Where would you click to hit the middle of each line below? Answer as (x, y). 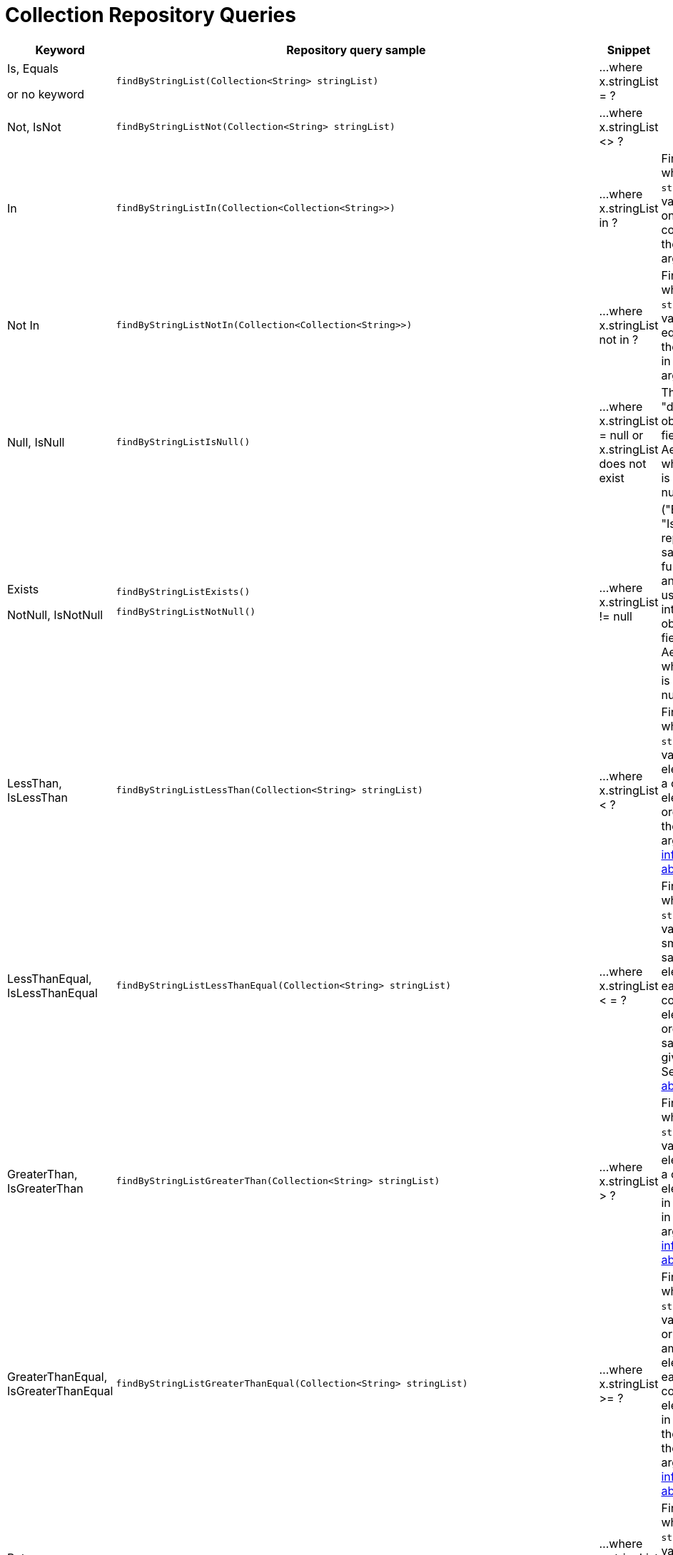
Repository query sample (356, 50)
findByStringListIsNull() (183, 442)
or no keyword (46, 94)
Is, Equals (33, 68)
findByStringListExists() (183, 592)
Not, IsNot (34, 127)
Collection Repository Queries (151, 15)
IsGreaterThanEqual (60, 1391)
